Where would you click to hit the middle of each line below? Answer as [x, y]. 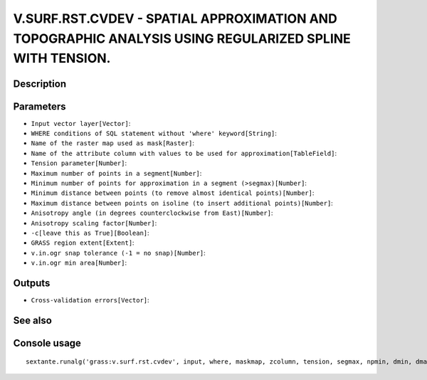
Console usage [47, 343]
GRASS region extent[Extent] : [83, 243]
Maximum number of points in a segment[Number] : [116, 173]
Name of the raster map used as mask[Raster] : [113, 143]
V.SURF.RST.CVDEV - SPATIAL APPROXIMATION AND [175, 19]
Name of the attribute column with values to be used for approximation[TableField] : [184, 153]
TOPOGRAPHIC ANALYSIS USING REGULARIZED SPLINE [182, 38]
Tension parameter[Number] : [79, 163]
